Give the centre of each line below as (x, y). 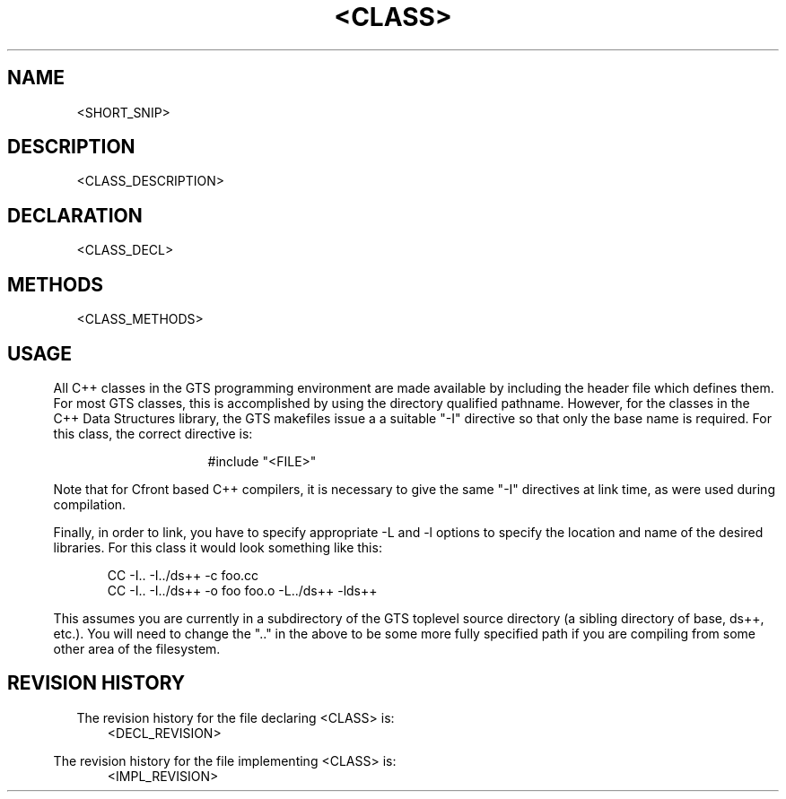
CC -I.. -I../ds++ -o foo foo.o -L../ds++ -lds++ (242, 590)
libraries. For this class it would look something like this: (218, 547)
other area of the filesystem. (137, 648)
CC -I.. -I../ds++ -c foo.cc (183, 575)
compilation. (90, 504)
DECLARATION (75, 215)
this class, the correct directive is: (153, 433)
